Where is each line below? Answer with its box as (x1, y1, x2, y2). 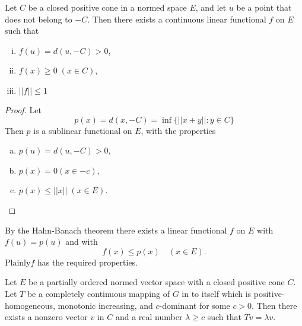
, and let (195, 1, 227, 13)
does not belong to (5, 12, 72, 25)
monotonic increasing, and (58, 299, 153, 311)
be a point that (236, 1, 292, 13)
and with (65, 235, 98, 248)
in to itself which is (182, 287, 252, 299)
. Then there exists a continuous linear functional (87, 12, 266, 25)
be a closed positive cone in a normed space (28, 1, 187, 13)
